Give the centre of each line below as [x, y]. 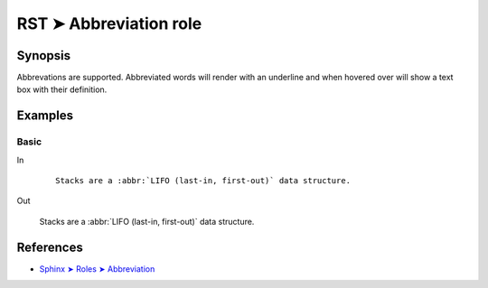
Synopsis [44, 56]
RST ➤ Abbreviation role [109, 23]
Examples [45, 116]
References [50, 247]
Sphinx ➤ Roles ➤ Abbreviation [97, 269]
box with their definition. [62, 89]
